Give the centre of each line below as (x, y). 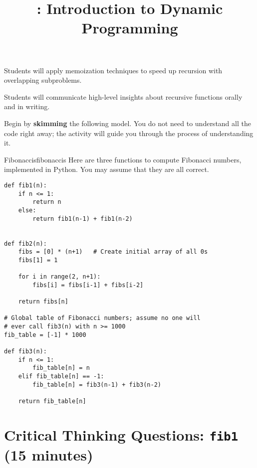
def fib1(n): (25, 185)
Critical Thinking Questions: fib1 (121, 434)
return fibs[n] (43, 302)
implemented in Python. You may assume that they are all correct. (107, 169)
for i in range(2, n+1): (59, 277)
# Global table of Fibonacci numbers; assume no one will (102, 318)
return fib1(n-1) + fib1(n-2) (83, 219)
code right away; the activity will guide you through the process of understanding (129, 133)
